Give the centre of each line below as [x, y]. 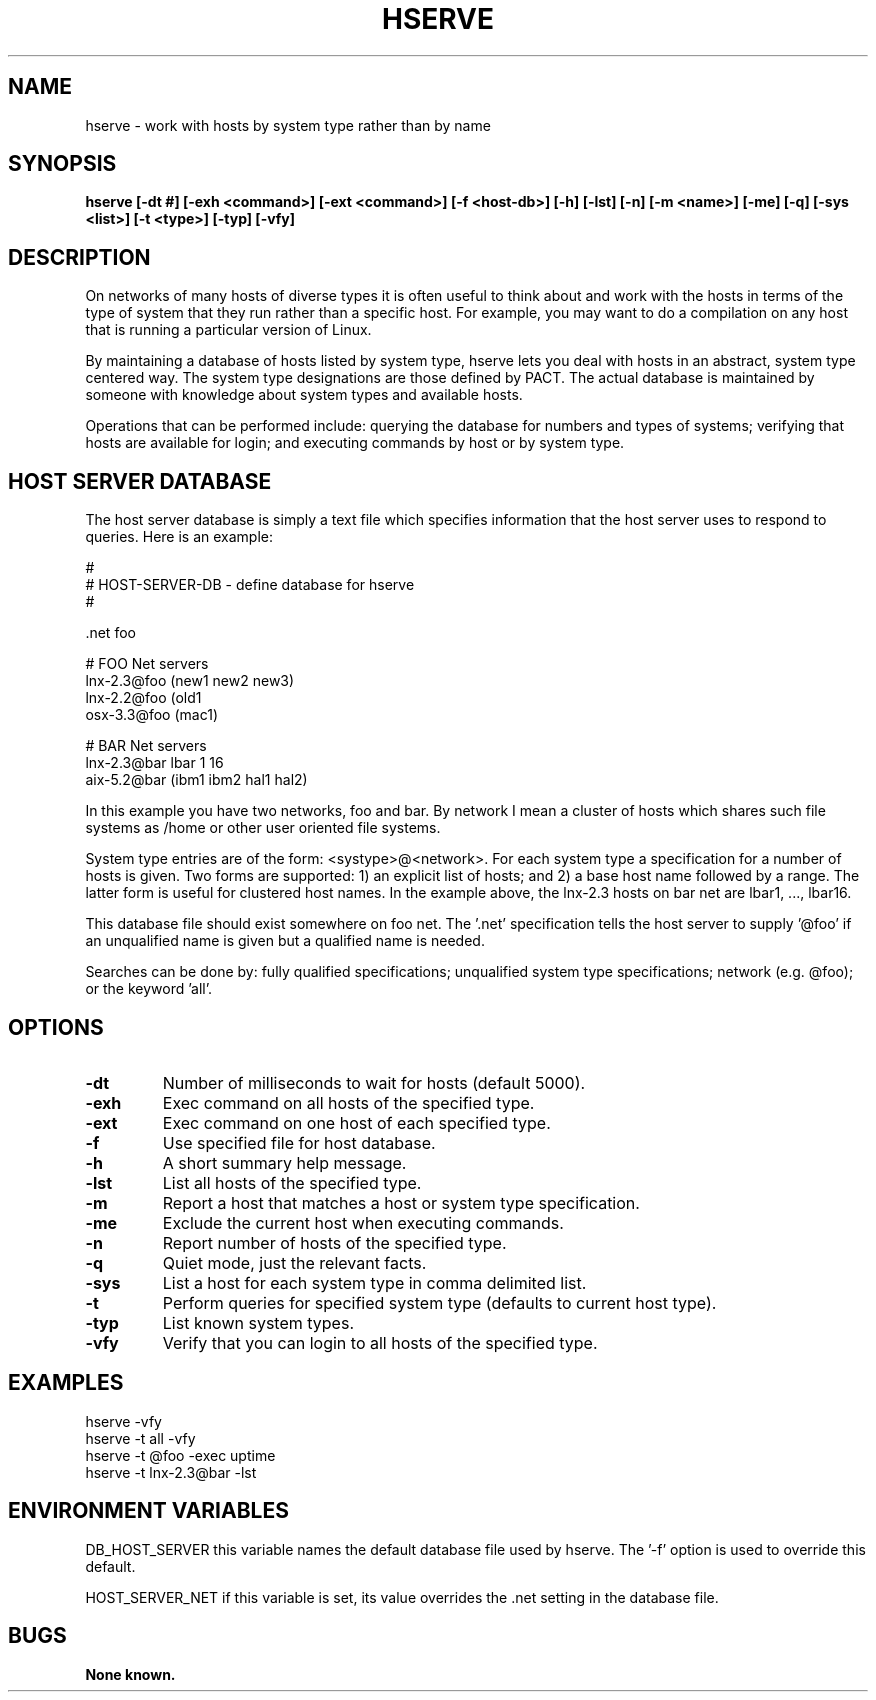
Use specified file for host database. [299, 1142]
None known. [130, 1674]
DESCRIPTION [79, 257]
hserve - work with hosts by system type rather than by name [288, 125]
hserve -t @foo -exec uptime [180, 1455]
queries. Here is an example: [179, 537]
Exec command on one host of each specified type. [356, 1122]
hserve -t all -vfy [140, 1438]
